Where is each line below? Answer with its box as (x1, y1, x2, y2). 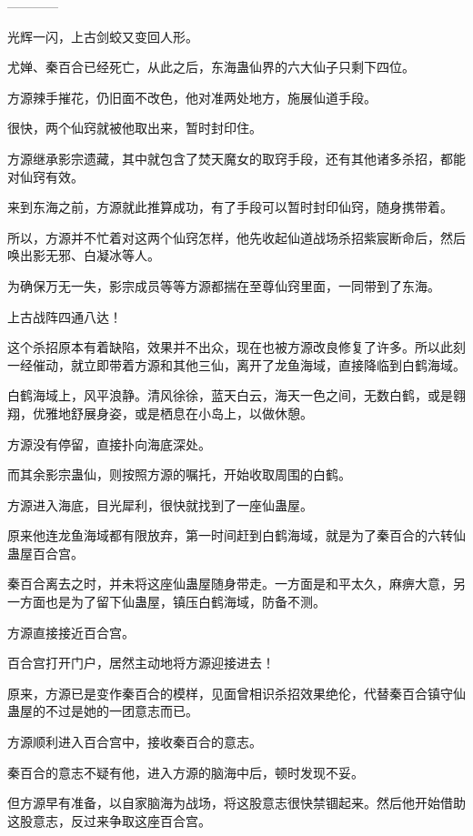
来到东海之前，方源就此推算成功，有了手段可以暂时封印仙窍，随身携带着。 (7, 197, 453, 217)
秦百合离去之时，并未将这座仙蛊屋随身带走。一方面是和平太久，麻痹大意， (7, 574, 453, 593)
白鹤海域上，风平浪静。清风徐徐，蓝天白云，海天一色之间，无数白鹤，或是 (7, 386, 453, 405)
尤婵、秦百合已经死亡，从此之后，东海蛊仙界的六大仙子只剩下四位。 (7, 57, 415, 76)
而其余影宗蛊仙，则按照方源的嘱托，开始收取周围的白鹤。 (7, 465, 351, 484)
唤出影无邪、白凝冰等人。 (7, 246, 160, 265)
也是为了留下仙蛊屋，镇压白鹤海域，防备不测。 (45, 592, 326, 611)
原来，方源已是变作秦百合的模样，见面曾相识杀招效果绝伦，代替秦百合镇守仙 (7, 683, 466, 702)
